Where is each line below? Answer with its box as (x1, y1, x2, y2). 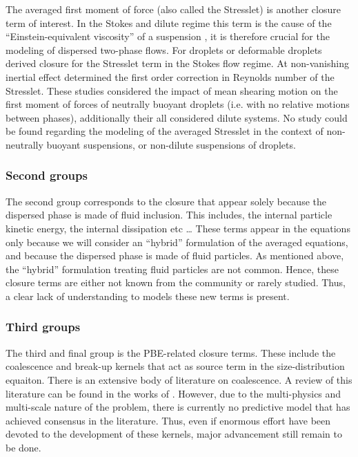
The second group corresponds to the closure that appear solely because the (6, 194, 326, 208)
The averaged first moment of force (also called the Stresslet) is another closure (6, 2, 341, 16)
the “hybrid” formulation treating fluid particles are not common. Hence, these (6, 261, 339, 276)
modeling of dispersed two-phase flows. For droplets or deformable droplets (6, 42, 322, 57)
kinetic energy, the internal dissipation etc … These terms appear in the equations (6, 221, 350, 235)
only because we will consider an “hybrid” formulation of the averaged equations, (6, 234, 348, 249)
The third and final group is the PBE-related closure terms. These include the (6, 345, 336, 360)
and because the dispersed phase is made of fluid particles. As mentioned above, (6, 248, 344, 263)
